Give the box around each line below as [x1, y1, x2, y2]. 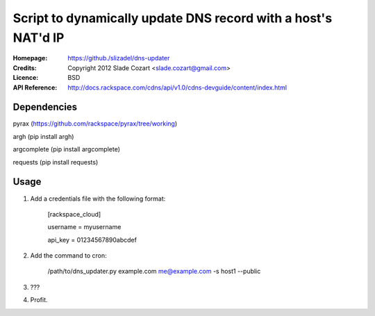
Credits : [12, 63, 37, 72]
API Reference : [12, 83, 58, 92]
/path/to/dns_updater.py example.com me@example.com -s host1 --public [47, 267, 261, 276]
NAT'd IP [12, 30, 65, 45]
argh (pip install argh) [12, 132, 74, 140]
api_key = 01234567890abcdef [47, 235, 137, 244]
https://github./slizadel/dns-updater [67, 54, 170, 63]
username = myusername [47, 223, 122, 231]
